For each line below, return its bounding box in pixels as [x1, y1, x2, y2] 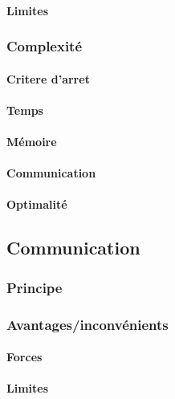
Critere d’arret [6, 70, 90, 87]
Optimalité [6, 196, 67, 213]
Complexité [6, 36, 83, 56]
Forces [6, 348, 43, 365]
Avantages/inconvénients [6, 314, 169, 334]
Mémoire [6, 133, 57, 149]
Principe [6, 277, 63, 297]
